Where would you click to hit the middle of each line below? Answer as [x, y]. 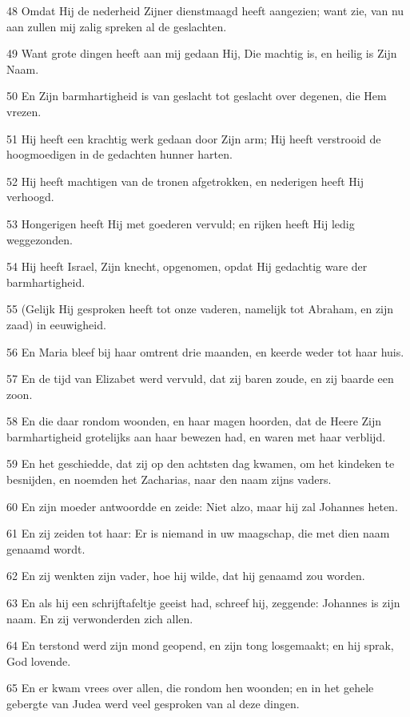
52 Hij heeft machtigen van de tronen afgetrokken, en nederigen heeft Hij [185, 181]
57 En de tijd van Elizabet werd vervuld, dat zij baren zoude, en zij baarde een [200, 379]
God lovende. [39, 661]
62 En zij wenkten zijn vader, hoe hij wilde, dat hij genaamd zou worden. [186, 576]
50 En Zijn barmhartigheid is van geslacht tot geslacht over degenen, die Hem [197, 96]
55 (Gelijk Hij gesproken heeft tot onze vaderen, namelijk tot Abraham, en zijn [200, 309]
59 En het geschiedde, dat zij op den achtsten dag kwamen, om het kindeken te [201, 463]
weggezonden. [40, 239]
